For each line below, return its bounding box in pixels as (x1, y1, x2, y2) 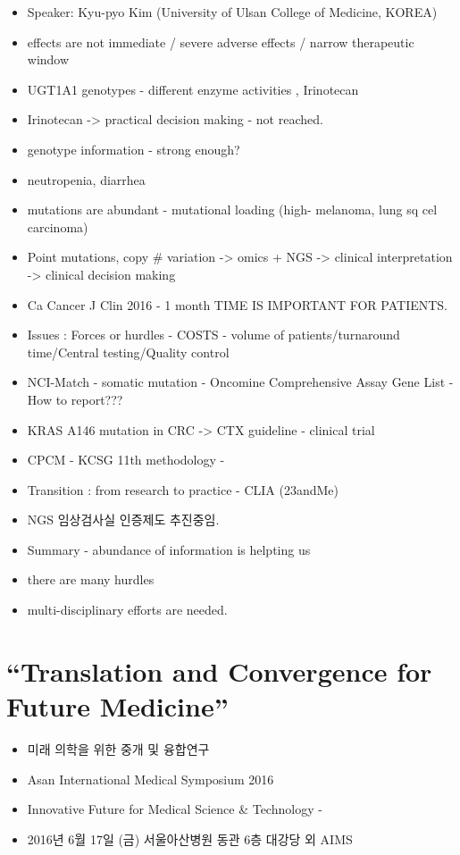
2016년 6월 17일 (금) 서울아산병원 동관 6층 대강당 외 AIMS (27, 829, 353, 848)
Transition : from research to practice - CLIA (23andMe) (27, 480, 339, 499)
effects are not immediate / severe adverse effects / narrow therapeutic (27, 32, 414, 51)
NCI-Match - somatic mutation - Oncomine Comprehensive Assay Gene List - (27, 373, 454, 391)
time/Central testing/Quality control (27, 342, 230, 361)
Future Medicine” (6, 688, 229, 725)
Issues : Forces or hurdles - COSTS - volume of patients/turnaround (27, 325, 400, 344)
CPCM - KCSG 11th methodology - (27, 450, 225, 469)
